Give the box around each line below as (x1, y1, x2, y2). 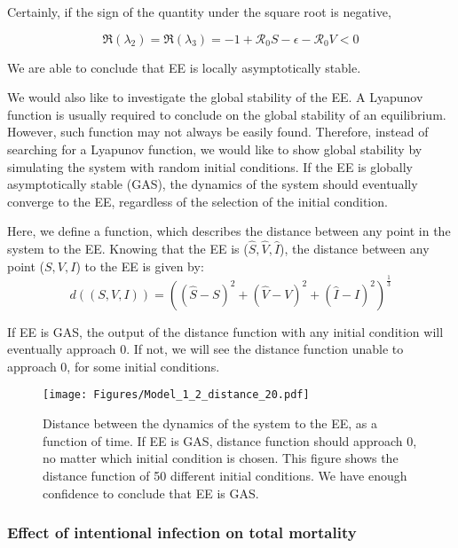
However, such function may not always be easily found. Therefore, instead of (7, 122, 429, 141)
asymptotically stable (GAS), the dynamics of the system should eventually (7, 175, 418, 193)
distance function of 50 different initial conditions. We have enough (43, 466, 407, 484)
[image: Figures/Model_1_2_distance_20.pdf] (43, 388, 310, 402)
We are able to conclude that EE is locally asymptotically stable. (7, 58, 361, 76)
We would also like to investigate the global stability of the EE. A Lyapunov (7, 88, 423, 106)
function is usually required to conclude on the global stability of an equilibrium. (7, 105, 446, 123)
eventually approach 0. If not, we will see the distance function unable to (7, 340, 404, 358)
